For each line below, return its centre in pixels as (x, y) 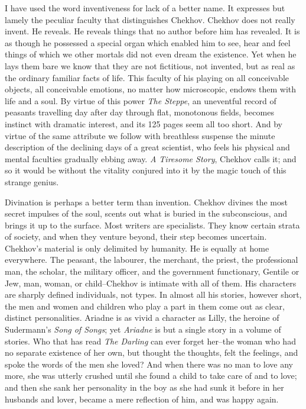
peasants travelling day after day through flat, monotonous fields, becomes (139, 112)
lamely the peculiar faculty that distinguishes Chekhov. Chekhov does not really (150, 19)
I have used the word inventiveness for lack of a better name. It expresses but (145, 8)
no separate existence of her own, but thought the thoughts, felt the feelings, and (152, 352)
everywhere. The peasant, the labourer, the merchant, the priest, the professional (152, 260)
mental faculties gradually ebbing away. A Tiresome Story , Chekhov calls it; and (151, 158)
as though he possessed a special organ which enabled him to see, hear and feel (148, 42)
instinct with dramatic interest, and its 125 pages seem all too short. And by (144, 123)
